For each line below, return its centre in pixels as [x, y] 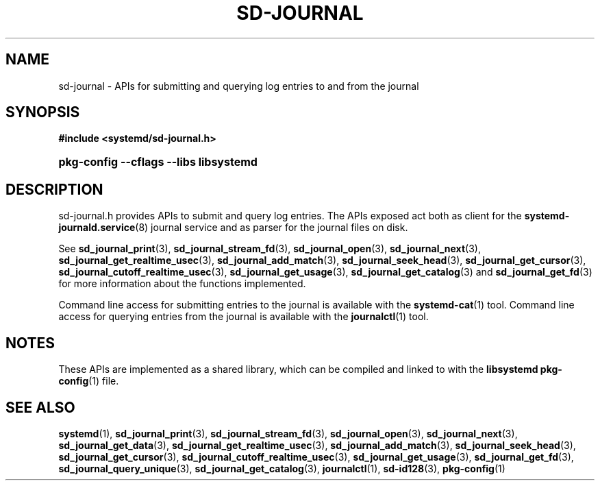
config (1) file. [89, 381]
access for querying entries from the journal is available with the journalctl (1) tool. [243, 317]
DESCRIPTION [54, 189]
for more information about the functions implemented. [182, 284]
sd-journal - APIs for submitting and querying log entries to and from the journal [239, 86]
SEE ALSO [40, 407]
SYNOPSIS [43, 112]
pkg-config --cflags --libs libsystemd [158, 162]
